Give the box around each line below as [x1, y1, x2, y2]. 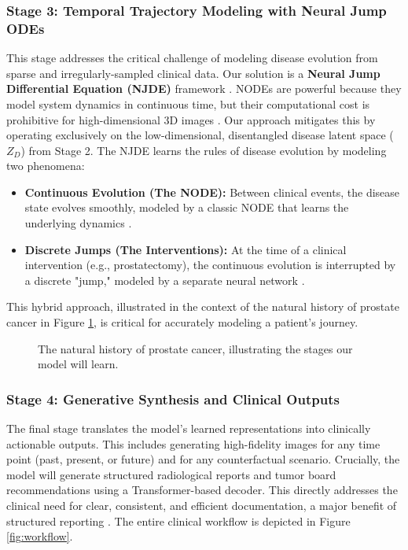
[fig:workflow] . [6, 528, 73, 544]
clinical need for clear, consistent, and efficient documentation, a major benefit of [6, 497, 397, 514]
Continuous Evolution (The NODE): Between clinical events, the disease [24, 183, 400, 200]
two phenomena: [6, 157, 85, 174]
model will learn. [38, 356, 119, 372]
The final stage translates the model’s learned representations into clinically [6, 420, 371, 437]
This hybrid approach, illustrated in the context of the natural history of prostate [6, 298, 399, 315]
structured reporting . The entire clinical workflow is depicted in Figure [6, 512, 351, 529]
